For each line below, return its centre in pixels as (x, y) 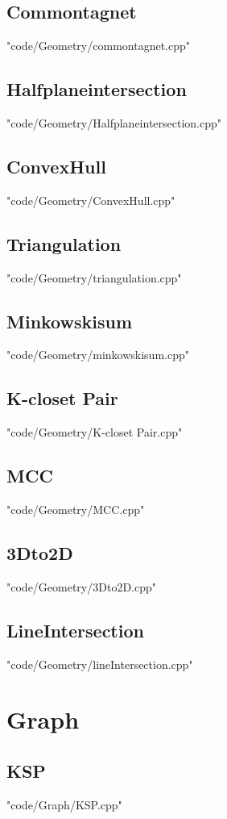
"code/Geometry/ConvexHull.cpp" (91, 200)
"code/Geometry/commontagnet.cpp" (98, 46)
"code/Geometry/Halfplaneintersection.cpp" (114, 123)
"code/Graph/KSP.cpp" (64, 804)
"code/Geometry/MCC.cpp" (76, 509)
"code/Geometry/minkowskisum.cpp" (98, 355)
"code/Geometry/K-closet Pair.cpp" (95, 432)
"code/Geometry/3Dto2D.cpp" (82, 586)
